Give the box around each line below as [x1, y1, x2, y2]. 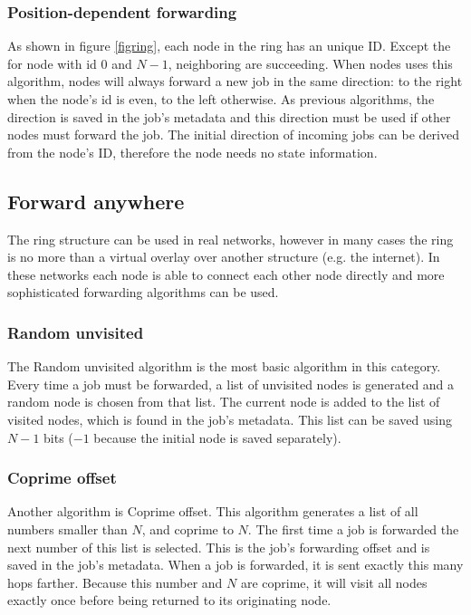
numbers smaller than [7, 519, 128, 538]
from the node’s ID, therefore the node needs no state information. [7, 142, 378, 161]
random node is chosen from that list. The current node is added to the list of [7, 392, 440, 411]
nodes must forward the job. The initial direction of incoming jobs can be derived [7, 125, 459, 144]
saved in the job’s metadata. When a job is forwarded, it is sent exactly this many [7, 555, 464, 574]
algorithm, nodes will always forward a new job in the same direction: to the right [7, 72, 463, 91]
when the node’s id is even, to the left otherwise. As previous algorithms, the [7, 90, 435, 108]
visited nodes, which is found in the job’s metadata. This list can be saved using [7, 409, 453, 428]
